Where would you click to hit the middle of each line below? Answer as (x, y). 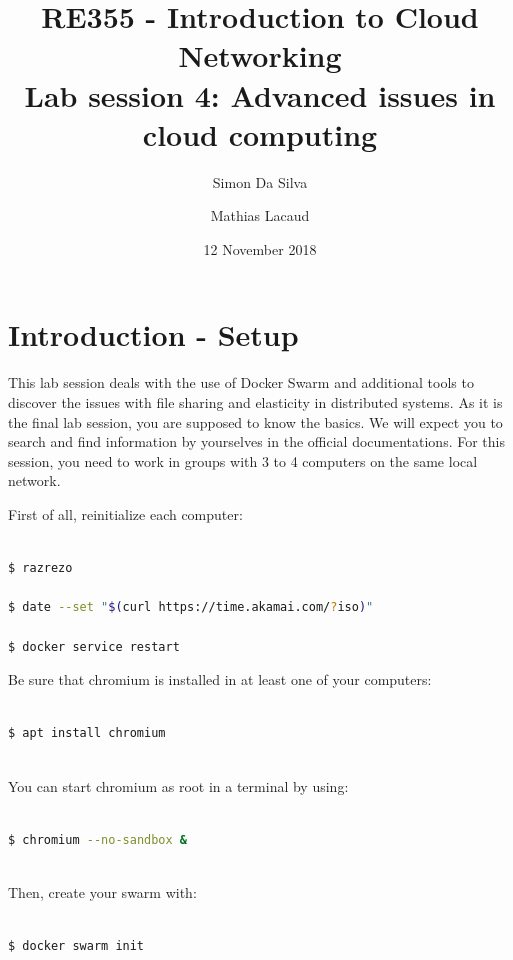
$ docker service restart (94, 646)
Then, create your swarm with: (102, 891)
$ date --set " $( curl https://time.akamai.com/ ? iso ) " (191, 607)
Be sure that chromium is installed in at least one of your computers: (220, 679)
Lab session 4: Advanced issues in (260, 94)
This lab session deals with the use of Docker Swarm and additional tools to (241, 382)
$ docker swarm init (76, 946)
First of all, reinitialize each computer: (125, 513)
